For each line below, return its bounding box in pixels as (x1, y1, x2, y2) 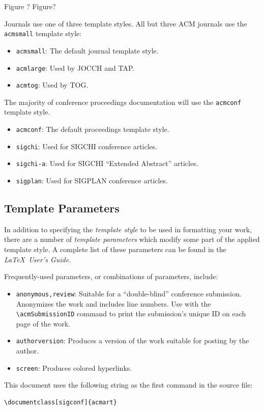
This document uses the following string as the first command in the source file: (4, 379, 253, 390)
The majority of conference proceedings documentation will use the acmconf (4, 96, 242, 107)
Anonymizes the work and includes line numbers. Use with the (16, 298, 211, 309)
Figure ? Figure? (4, 1, 56, 11)
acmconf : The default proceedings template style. (16, 124, 169, 134)
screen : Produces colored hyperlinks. (16, 362, 132, 373)
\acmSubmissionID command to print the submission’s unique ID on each (16, 308, 246, 319)
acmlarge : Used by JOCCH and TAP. (16, 62, 135, 73)
